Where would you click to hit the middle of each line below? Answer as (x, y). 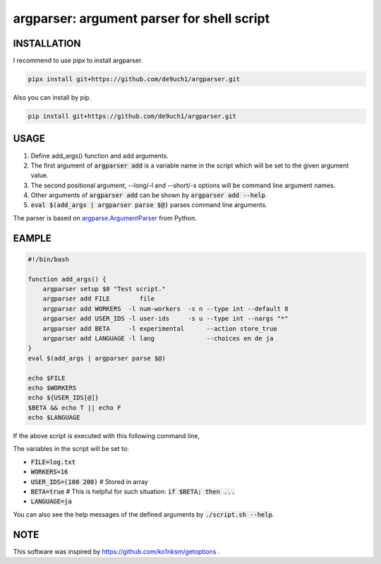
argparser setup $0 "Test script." (104, 289)
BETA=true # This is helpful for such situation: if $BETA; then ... (133, 492)
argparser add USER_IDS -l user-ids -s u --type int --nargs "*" (165, 319)
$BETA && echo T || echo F (74, 407)
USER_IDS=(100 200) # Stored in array (89, 481)
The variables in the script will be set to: (71, 449)
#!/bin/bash (49, 259)
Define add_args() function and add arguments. (99, 155)
